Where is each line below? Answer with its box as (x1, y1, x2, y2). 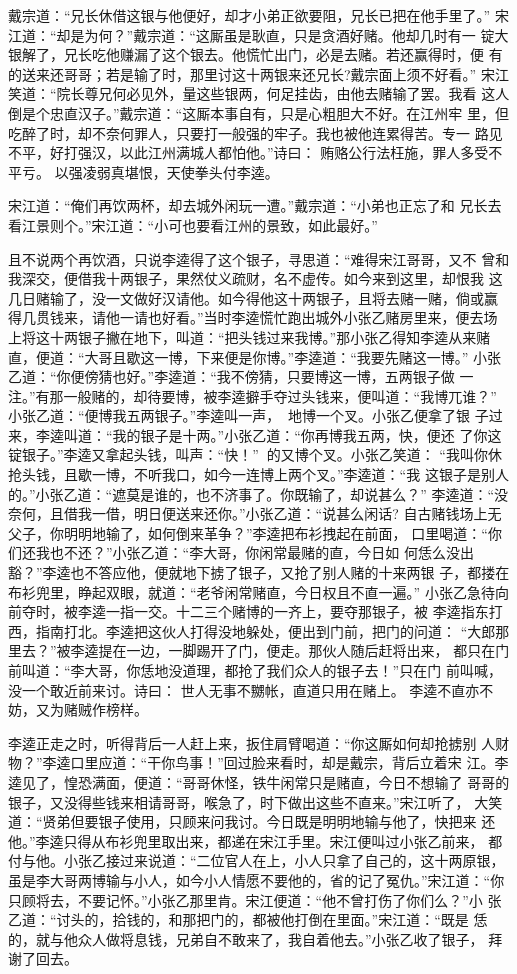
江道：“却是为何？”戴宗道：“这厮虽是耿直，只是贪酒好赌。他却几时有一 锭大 (8, 24, 509, 45)
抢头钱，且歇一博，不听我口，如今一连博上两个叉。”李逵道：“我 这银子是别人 (8, 464, 509, 485)
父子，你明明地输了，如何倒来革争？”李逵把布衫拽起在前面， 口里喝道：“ (8, 522, 488, 543)
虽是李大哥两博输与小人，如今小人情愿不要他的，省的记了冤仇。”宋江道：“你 (8, 869, 505, 890)
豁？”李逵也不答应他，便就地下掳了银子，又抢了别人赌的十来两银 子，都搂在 (8, 562, 510, 583)
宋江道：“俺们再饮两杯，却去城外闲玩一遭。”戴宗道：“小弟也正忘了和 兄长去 (8, 195, 502, 216)
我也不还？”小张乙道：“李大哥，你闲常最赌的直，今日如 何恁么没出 (35, 542, 474, 563)
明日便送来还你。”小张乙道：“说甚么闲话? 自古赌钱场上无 (133, 503, 502, 524)
